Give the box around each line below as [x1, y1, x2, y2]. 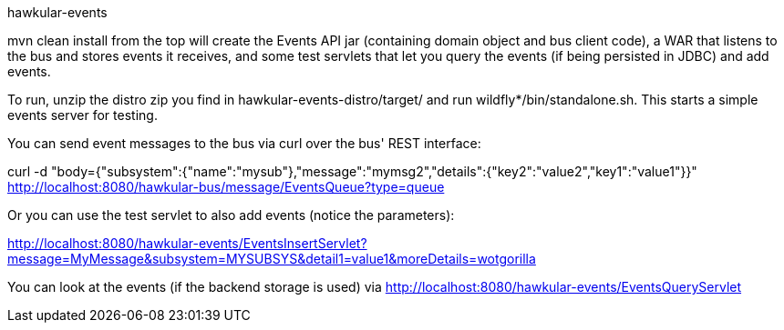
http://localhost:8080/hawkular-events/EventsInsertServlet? [7, 235, 367, 251]
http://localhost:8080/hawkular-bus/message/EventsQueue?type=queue [7, 179, 445, 195]
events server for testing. [7, 107, 158, 123]
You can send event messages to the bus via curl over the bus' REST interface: [7, 135, 481, 151]
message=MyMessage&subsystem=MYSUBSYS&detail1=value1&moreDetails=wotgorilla [7, 251, 536, 266]
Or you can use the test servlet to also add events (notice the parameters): [7, 207, 455, 223]
